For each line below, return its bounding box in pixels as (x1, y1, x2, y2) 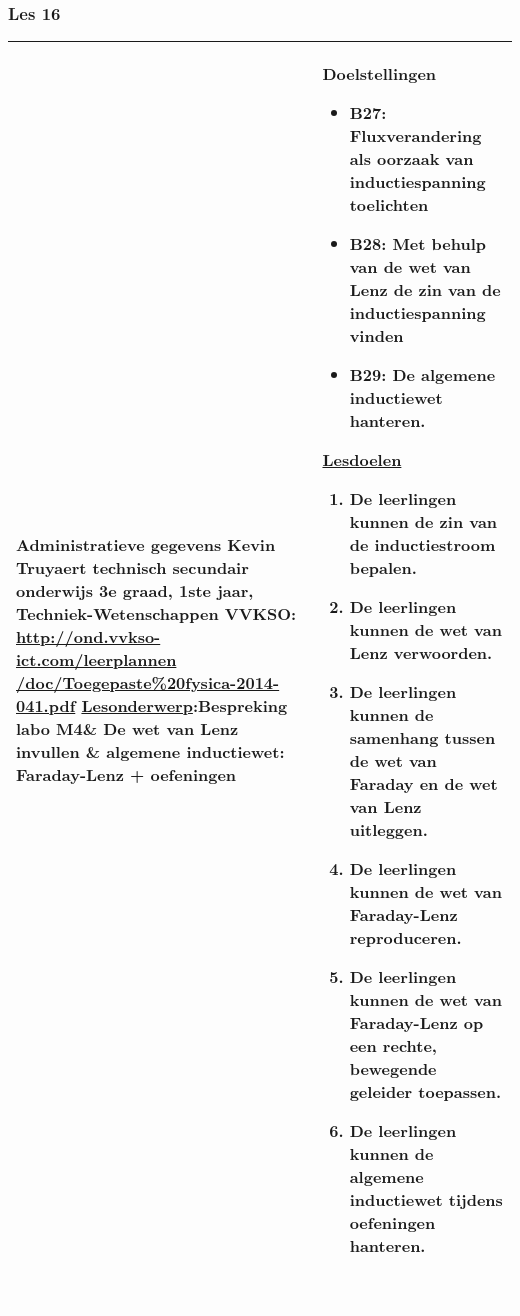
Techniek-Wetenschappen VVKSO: (16, 602, 297, 626)
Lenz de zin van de (349, 278, 501, 302)
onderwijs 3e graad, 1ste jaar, (16, 579, 254, 603)
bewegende (349, 1057, 437, 1081)
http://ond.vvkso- (16, 625, 161, 649)
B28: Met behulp (349, 232, 486, 256)
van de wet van (349, 255, 471, 279)
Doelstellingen (322, 62, 437, 86)
